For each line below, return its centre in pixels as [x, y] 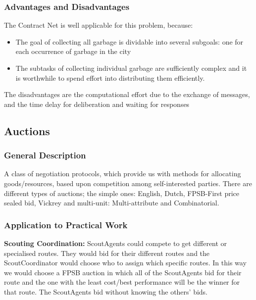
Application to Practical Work [66, 225]
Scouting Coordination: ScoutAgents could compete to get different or [116, 243]
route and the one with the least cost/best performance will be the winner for [122, 282]
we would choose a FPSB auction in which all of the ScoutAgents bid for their [123, 272]
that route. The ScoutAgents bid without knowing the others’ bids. [106, 291]
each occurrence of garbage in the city [73, 51]
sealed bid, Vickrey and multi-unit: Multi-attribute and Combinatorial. [112, 203]
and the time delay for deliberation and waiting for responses [97, 104]
